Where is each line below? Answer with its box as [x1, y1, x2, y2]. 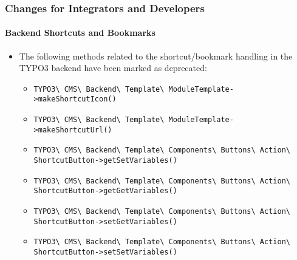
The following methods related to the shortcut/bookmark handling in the [19, 49, 293, 62]
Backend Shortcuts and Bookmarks [5, 26, 155, 39]
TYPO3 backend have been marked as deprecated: [19, 61, 207, 74]
